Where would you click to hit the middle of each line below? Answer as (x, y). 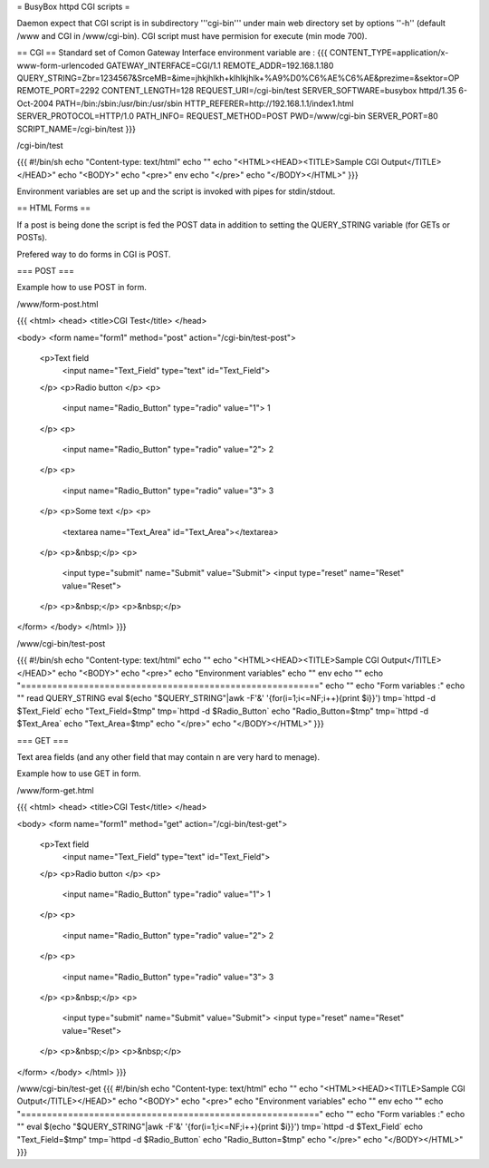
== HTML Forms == (54, 208)
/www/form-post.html (58, 304)
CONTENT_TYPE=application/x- (389, 53)
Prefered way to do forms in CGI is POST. (94, 254)
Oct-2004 (35, 103)
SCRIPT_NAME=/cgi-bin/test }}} (76, 129)
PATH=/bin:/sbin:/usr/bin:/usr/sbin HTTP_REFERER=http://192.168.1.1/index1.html (205, 103)
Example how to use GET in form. (79, 774)
